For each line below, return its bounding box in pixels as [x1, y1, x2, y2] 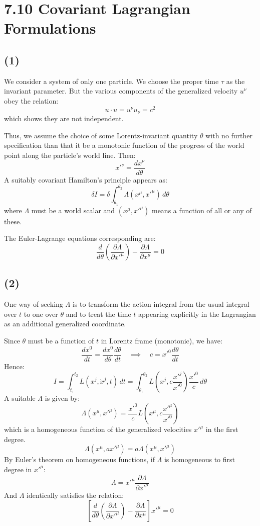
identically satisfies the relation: [27, 489, 124, 500]
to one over [24, 308, 58, 319]
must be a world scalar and [31, 205, 115, 215]
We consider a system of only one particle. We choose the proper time [4, 75, 219, 86]
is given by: [45, 392, 80, 403]
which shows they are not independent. [4, 113, 124, 124]
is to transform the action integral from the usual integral [72, 299, 249, 309]
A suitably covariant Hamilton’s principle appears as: [4, 174, 167, 185]
